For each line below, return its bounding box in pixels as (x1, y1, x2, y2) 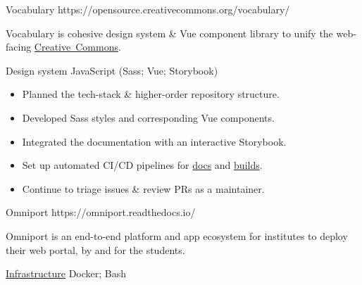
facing (6, 39, 32, 54)
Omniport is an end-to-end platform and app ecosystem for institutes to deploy (6, 228, 348, 243)
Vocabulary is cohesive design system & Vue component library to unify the (6, 25, 333, 40)
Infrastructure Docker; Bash (6, 266, 127, 281)
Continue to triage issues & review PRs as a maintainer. (22, 181, 265, 196)
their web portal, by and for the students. (6, 242, 185, 257)
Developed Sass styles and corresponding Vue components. (22, 110, 275, 125)
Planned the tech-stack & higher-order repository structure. (22, 87, 280, 101)
